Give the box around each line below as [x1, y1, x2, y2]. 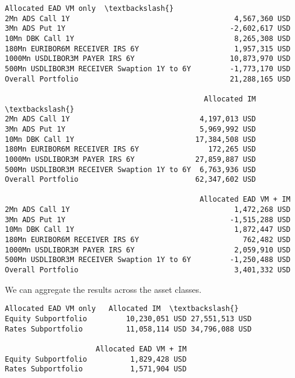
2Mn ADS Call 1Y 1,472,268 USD [5, 205, 291, 214]
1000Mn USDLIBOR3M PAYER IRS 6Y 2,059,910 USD [5, 245, 291, 254]
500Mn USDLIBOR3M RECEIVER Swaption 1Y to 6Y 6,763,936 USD [5, 165, 256, 174]
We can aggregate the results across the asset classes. [5, 283, 202, 295]
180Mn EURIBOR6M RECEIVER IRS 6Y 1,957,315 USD [5, 44, 291, 53]
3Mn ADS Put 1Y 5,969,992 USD [5, 124, 256, 133]
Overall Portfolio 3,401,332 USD [5, 266, 291, 275]
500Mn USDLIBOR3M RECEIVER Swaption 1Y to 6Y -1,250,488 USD [5, 255, 291, 264]
